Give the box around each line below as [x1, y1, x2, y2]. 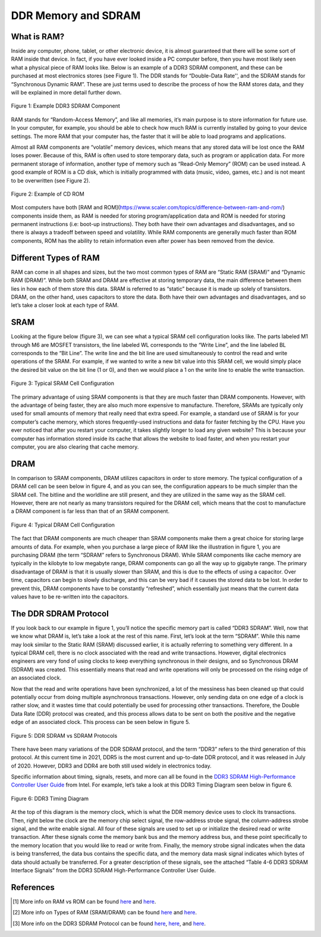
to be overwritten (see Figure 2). [11, 177, 90, 184]
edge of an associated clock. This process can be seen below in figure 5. [11, 719, 190, 726]
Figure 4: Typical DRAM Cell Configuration [11, 521, 115, 528]
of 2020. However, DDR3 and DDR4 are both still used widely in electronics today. [11, 762, 212, 769]
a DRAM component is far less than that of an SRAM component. [11, 507, 169, 515]
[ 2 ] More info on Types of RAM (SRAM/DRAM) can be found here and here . [12, 909, 197, 916]
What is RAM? [11, 32, 65, 42]
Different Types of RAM [11, 253, 100, 263]
